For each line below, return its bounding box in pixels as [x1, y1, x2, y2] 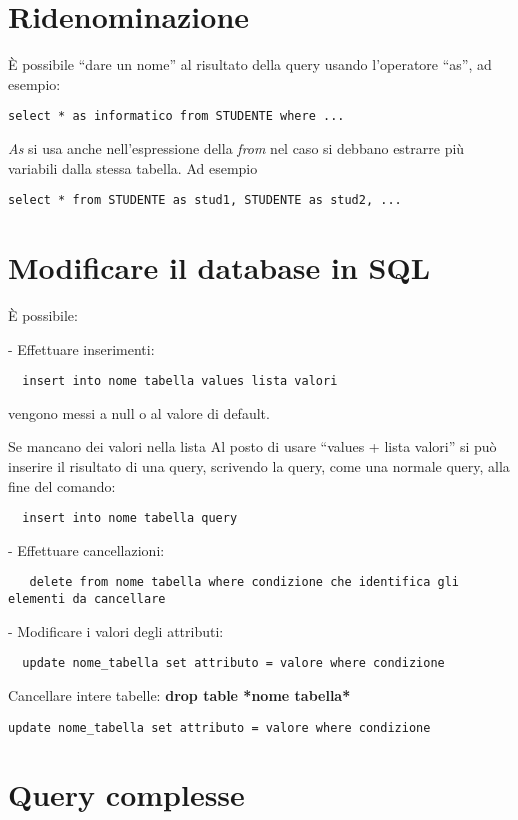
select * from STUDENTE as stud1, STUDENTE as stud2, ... [8, 193, 402, 208]
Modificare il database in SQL [8, 247, 431, 287]
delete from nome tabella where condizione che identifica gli [29, 575, 460, 590]
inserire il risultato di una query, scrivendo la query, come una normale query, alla [8, 455, 510, 476]
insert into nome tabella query [22, 511, 238, 526]
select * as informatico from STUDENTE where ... [8, 109, 345, 124]
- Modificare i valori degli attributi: [8, 620, 224, 641]
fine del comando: [8, 475, 116, 496]
